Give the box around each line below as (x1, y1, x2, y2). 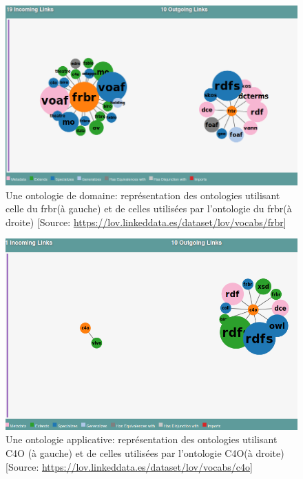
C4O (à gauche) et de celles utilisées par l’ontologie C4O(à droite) (6, 445, 284, 460)
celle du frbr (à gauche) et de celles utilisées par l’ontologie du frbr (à (6, 201, 292, 216)
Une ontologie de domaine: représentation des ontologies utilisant (6, 187, 280, 202)
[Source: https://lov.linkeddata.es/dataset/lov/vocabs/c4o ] (6, 459, 253, 473)
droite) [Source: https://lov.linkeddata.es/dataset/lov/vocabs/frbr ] (6, 214, 286, 229)
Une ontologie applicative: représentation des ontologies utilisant (6, 432, 278, 447)
